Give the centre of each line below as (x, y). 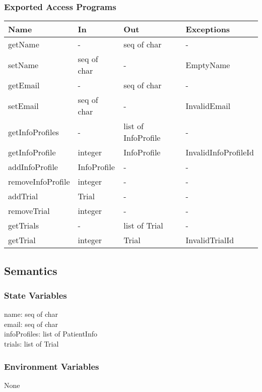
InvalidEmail (208, 105)
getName (24, 44)
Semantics (31, 270)
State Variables (36, 295)
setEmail (23, 105)
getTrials (24, 226)
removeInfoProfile (39, 182)
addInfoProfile (33, 167)
